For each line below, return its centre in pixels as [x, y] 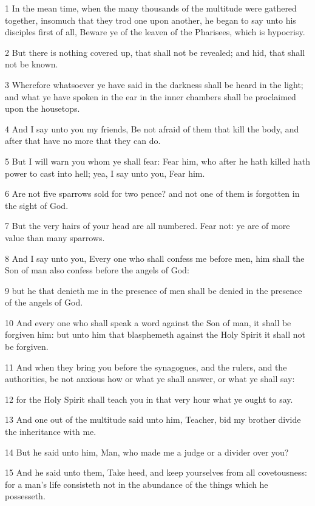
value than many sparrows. [55, 237]
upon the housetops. [42, 108]
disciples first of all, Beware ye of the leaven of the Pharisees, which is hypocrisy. [155, 32]
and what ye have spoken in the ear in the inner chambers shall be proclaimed [151, 96]
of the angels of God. [44, 302]
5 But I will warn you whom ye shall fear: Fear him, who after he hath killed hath [158, 161]
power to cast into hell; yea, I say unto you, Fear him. [105, 173]
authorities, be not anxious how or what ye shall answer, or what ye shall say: [150, 379]
